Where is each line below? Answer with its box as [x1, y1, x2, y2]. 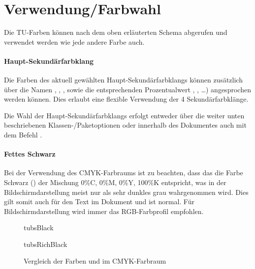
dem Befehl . [4, 130, 42, 140]
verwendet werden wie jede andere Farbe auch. [4, 36, 145, 47]
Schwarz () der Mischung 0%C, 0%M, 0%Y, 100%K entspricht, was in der [4, 177, 226, 188]
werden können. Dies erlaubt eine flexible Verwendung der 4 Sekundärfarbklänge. [4, 94, 249, 104]
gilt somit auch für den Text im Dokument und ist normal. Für [4, 196, 194, 207]
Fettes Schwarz [4, 149, 56, 159]
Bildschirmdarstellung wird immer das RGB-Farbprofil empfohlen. [4, 206, 204, 216]
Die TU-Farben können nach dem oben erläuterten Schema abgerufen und [4, 27, 227, 37]
